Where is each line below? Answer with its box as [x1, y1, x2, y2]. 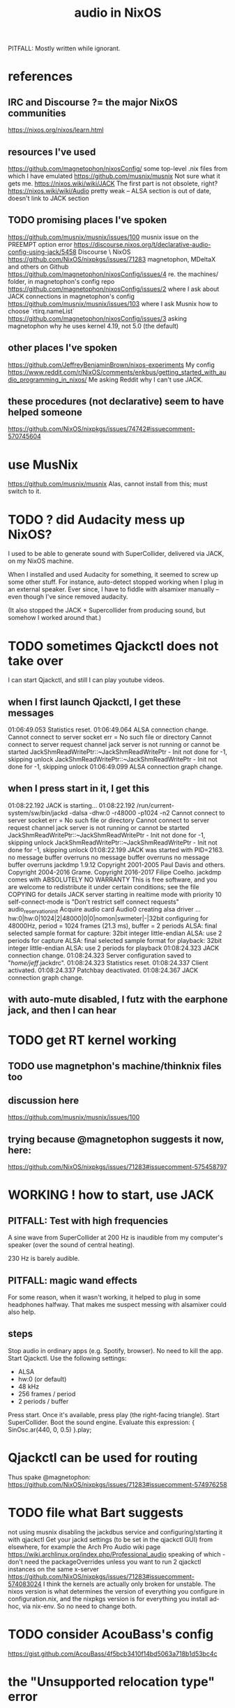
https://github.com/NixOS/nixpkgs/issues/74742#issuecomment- [8, 425, 195, 433]
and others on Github [8, 262, 69, 271]
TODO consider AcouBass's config [8, 1626, 214, 1642]
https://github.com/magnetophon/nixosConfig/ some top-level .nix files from [8, 165, 228, 172]
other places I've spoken [8, 342, 118, 354]
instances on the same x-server [8, 1564, 100, 1573]
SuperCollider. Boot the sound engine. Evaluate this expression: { [8, 1418, 195, 1426]
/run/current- [136, 801, 175, 810]
